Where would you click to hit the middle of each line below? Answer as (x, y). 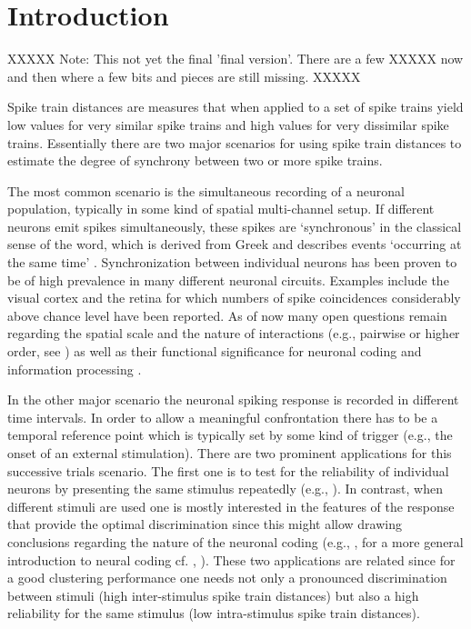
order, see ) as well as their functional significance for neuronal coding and (215, 351)
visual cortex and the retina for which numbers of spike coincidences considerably (234, 298)
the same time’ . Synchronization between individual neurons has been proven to (232, 262)
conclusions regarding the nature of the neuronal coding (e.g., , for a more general (235, 541)
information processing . (75, 369)
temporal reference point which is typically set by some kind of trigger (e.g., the (230, 435)
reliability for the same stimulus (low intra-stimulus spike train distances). (214, 613)
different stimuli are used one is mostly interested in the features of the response (231, 506)
